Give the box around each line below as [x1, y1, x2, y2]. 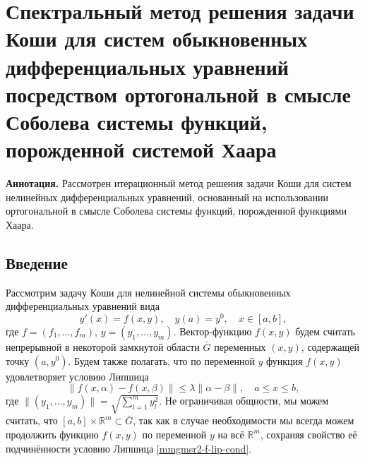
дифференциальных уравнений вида [6, 299, 160, 313]
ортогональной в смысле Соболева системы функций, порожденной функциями [6, 203, 347, 218]
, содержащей [301, 339, 359, 354]
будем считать [295, 323, 355, 338]
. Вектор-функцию [173, 323, 252, 338]
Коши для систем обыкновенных [6, 24, 308, 53]
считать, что [6, 413, 58, 428]
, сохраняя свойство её [260, 426, 357, 441]
